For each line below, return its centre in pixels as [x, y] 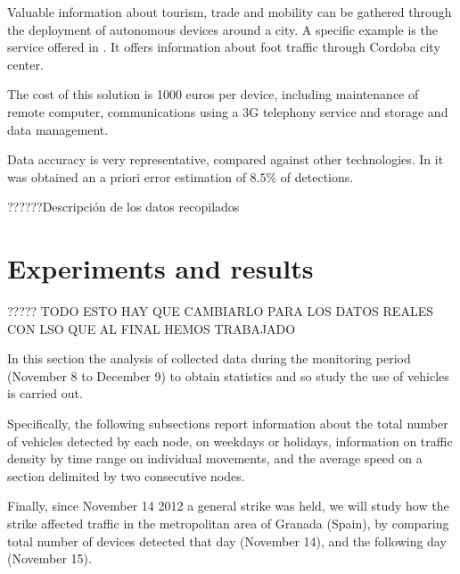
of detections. [317, 176]
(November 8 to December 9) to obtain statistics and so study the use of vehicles [228, 375]
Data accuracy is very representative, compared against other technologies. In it [226, 159]
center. [25, 64]
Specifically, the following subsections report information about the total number [228, 424]
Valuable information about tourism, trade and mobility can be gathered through [230, 12]
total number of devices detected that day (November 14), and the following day [227, 541]
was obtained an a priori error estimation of [127, 176]
